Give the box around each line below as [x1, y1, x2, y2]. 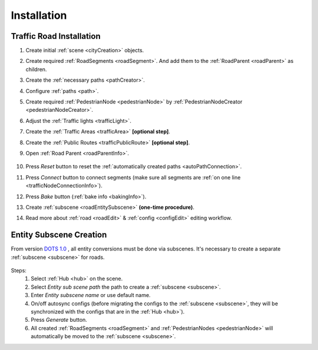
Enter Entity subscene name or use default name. [31, 292, 151, 299]
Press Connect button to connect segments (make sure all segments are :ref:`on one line [25, 174, 241, 181]
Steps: [11, 267, 26, 274]
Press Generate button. [31, 316, 88, 324]
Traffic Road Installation [11, 31, 101, 41]
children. [25, 65, 47, 73]
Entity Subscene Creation [11, 230, 107, 240]
